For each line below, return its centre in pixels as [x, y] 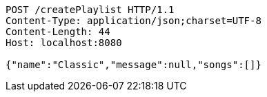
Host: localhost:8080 [64, 43]
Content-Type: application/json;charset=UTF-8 [133, 21]
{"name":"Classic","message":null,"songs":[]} [133, 65]
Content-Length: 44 [58, 32]
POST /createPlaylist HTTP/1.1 [90, 10]
